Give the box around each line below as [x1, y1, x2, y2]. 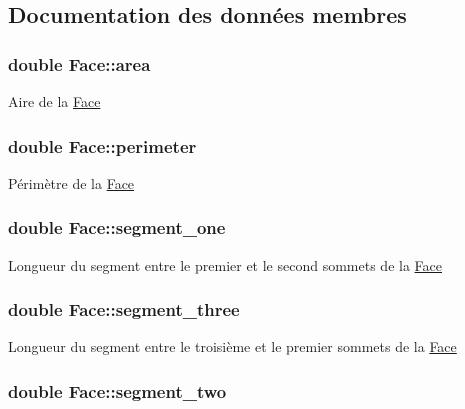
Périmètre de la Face [8, 172, 135, 193]
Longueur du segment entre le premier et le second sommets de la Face [8, 254, 442, 275]
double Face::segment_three [8, 297, 240, 322]
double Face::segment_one [8, 215, 226, 240]
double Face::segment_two [8, 378, 227, 403]
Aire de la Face [8, 91, 101, 111]
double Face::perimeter [8, 133, 197, 158]
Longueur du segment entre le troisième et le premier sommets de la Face [8, 336, 457, 357]
